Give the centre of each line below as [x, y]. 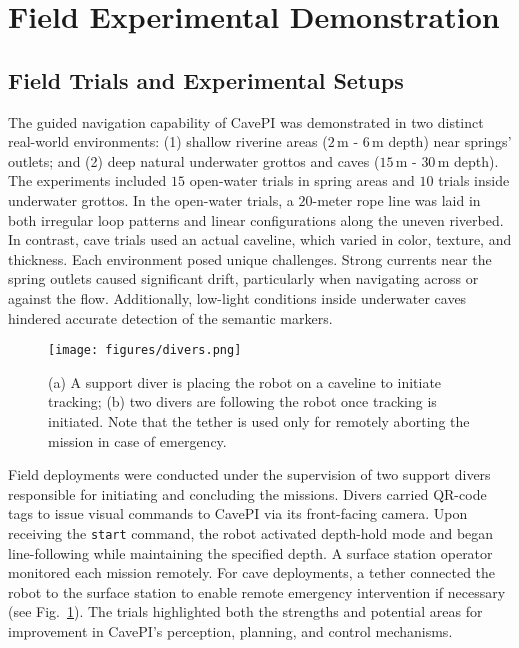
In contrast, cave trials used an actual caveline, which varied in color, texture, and [260, 239]
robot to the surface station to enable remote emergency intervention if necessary [257, 591]
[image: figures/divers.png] [145, 350]
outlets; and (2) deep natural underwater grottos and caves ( [194, 160]
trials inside [474, 180]
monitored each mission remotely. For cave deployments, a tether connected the [252, 572]
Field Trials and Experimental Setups [206, 79]
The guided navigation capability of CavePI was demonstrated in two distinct [246, 121]
